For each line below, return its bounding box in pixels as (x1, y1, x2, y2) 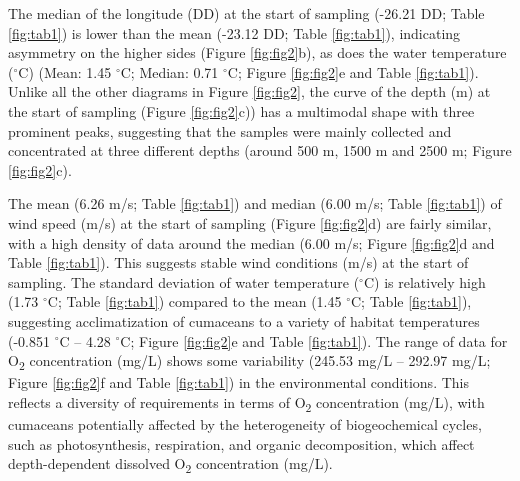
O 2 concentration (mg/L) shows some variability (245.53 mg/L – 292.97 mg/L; (8, 350, 491, 373)
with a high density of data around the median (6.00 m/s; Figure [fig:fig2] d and (8, 232, 495, 253)
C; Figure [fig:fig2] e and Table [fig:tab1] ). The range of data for (120, 330, 508, 351)
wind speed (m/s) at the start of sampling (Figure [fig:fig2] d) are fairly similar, (8, 212, 492, 233)
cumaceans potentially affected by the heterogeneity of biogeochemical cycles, (8, 413, 482, 434)
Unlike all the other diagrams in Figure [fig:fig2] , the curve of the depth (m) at (8, 81, 491, 102)
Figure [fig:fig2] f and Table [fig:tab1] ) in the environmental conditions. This (8, 372, 469, 393)
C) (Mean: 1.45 (18, 61, 112, 82)
